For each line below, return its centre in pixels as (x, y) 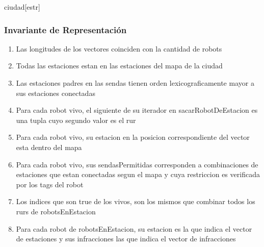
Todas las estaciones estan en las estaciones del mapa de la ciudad (119, 66)
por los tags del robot (50, 184)
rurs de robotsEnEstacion (56, 211)
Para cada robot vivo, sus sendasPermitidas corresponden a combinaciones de (137, 164)
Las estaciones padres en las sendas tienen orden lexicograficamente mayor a (135, 83)
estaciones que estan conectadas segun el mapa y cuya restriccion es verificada (138, 174)
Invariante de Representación (65, 29)
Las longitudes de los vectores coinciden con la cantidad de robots (119, 48)
